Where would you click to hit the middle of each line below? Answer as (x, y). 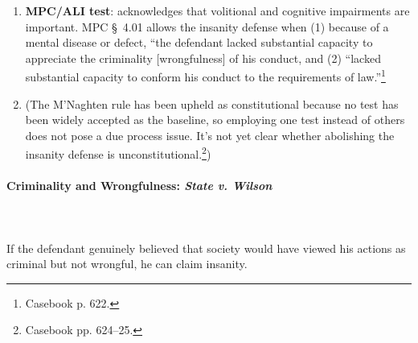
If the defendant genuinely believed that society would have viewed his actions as (206, 248)
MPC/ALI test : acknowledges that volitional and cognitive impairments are (217, 10)
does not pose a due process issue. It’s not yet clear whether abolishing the (210, 135)
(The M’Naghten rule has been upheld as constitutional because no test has (212, 103)
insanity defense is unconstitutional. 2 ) (118, 153)
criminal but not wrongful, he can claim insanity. (127, 264)
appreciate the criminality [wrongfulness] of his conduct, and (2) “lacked (203, 58)
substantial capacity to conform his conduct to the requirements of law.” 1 (205, 76)
